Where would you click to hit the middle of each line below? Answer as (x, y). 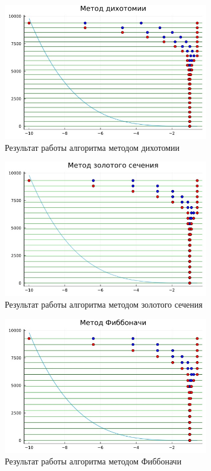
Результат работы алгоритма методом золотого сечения (104, 304)
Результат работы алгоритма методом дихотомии (92, 147)
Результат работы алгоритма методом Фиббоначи (93, 461)
